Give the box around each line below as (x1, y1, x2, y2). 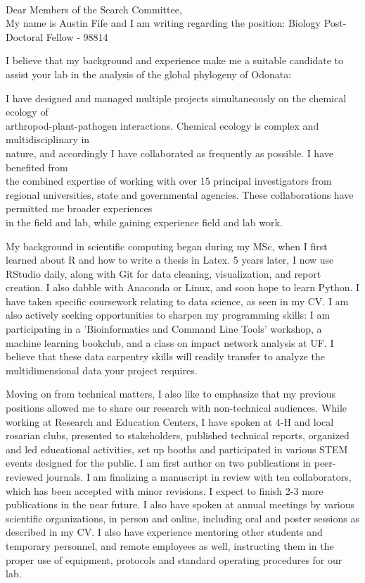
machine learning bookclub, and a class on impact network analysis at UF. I (6, 335, 334, 350)
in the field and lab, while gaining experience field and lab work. (6, 214, 283, 229)
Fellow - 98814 (46, 29, 108, 44)
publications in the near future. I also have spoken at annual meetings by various (6, 497, 354, 512)
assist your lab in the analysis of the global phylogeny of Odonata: (6, 66, 292, 81)
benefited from (6, 159, 68, 174)
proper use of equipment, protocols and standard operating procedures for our (6, 552, 342, 567)
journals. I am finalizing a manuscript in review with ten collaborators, (46, 470, 352, 484)
